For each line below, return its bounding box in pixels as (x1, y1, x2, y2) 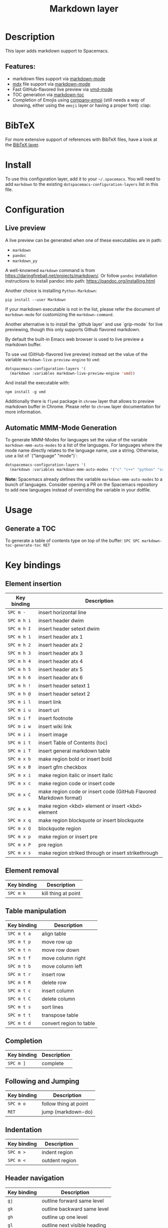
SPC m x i (7, 772, 31, 778)
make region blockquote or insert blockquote (38, 817, 144, 824)
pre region (38, 841, 63, 848)
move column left (41, 962, 82, 969)
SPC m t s (7, 1004, 31, 1010)
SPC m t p (7, 939, 31, 944)
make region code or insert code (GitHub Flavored (38, 788, 156, 795)
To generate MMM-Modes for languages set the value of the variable (5, 437, 147, 443)
